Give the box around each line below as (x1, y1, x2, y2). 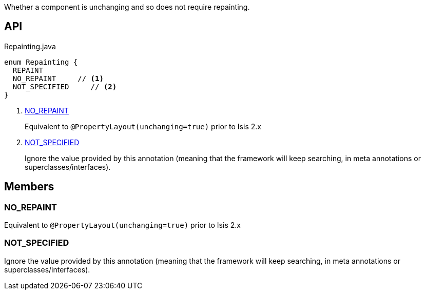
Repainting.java (4, 42, 56, 51)
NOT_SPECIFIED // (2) (12, 82, 117, 91)
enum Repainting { (4, 57, 78, 66)
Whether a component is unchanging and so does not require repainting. (4, 3, 250, 11)
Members (4, 180, 54, 193)
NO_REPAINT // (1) (12, 74, 104, 83)
